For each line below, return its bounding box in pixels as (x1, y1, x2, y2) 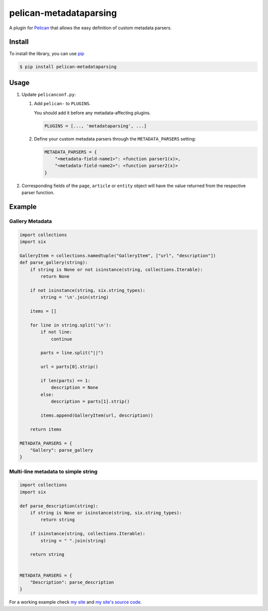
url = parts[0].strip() (40, 364, 99, 370)
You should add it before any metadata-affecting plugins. (34, 110, 151, 116)
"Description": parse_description (30, 579, 114, 585)
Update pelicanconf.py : (21, 91, 76, 97)
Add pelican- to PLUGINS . (34, 101, 91, 107)
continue (51, 336, 72, 342)
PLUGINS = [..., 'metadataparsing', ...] (44, 123, 147, 129)
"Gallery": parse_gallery (30, 447, 93, 453)
